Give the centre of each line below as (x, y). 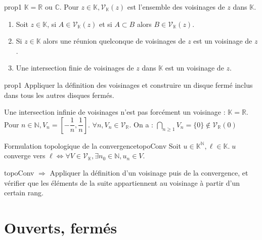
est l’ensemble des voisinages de (176, 7)
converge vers (25, 156)
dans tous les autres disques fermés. (59, 95)
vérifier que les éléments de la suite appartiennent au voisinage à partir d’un (122, 182)
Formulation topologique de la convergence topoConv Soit (93, 145)
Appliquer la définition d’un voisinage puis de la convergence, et (149, 172)
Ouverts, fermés (61, 227)
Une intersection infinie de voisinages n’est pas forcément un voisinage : (115, 112)
